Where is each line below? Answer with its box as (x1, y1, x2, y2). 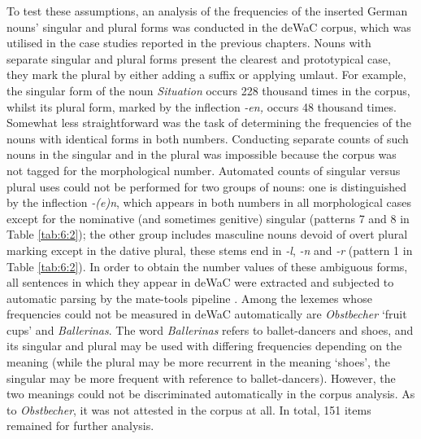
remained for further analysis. (7, 417, 154, 434)
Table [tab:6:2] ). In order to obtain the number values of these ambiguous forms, (7, 257, 408, 274)
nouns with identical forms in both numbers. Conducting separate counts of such (7, 130, 409, 147)
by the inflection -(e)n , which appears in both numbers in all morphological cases (7, 194, 411, 211)
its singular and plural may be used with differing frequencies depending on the (7, 337, 402, 354)
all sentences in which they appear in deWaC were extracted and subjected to (7, 274, 394, 291)
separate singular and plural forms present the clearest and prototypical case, (7, 50, 391, 67)
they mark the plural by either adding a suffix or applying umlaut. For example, (7, 66, 406, 83)
